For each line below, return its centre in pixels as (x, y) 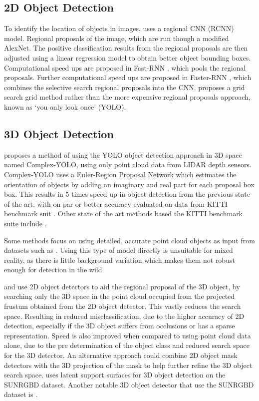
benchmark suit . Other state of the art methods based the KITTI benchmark (124, 214)
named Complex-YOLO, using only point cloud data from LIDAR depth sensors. (128, 164)
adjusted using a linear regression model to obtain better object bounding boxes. (128, 57)
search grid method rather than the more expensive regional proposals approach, (127, 97)
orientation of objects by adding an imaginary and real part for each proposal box (129, 184)
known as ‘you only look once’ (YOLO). (65, 106)
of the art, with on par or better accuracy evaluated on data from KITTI (116, 204)
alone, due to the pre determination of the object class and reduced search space (127, 345)
